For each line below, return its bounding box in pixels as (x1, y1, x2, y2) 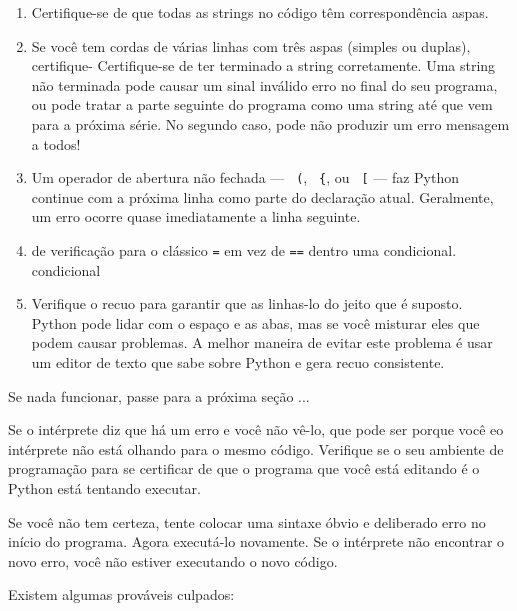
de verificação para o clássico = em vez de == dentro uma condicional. (31, 240, 457, 260)
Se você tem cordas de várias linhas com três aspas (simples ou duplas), (31, 35, 471, 56)
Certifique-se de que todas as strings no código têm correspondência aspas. (31, 2, 489, 22)
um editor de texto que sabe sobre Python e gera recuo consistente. (31, 352, 445, 373)
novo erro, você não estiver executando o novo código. (8, 550, 338, 571)
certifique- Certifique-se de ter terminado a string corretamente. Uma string (31, 55, 496, 76)
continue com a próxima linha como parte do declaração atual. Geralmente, (31, 186, 494, 207)
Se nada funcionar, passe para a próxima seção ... (8, 385, 310, 406)
